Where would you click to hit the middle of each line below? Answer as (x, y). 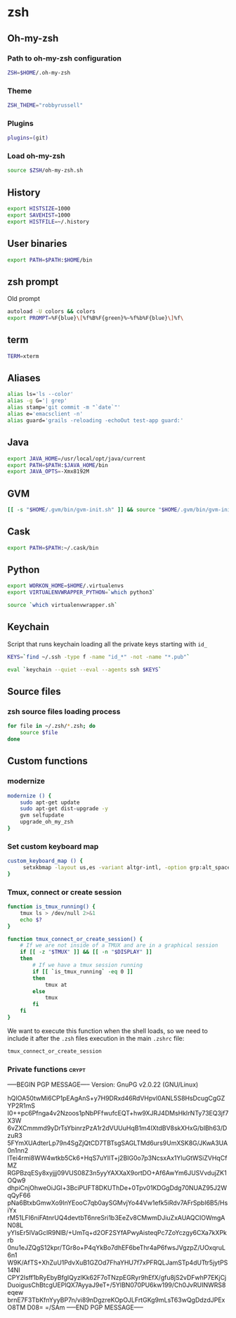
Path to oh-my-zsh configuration (64, 58)
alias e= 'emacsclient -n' (45, 414)
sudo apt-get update (50, 802)
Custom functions (47, 761)
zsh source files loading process (64, 711)
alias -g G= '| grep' (38, 401)
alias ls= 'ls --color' (40, 395)
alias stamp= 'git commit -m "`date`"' (64, 408)
